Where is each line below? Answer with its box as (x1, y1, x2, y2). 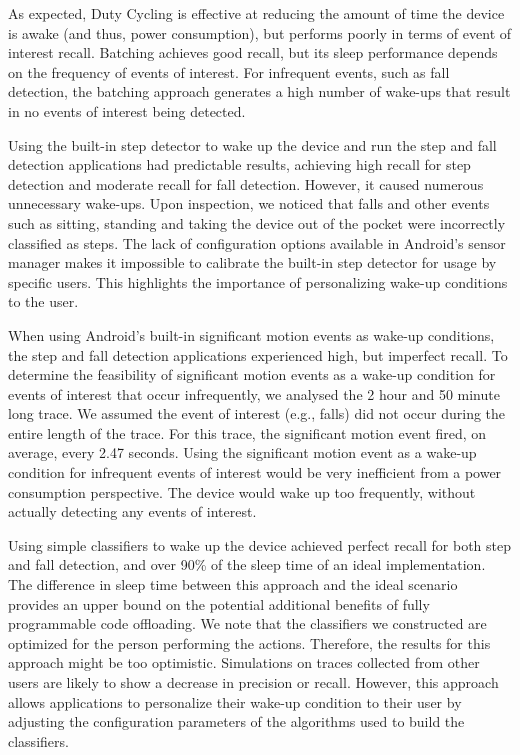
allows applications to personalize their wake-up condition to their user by (8, 691, 462, 712)
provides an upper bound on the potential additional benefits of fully (8, 593, 430, 614)
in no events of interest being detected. (8, 100, 246, 121)
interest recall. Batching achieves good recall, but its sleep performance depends (8, 42, 498, 63)
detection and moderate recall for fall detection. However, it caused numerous (8, 173, 484, 194)
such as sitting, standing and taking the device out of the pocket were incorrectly (8, 212, 506, 233)
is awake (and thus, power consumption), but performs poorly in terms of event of (8, 22, 512, 43)
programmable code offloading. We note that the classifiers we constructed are (8, 613, 487, 634)
